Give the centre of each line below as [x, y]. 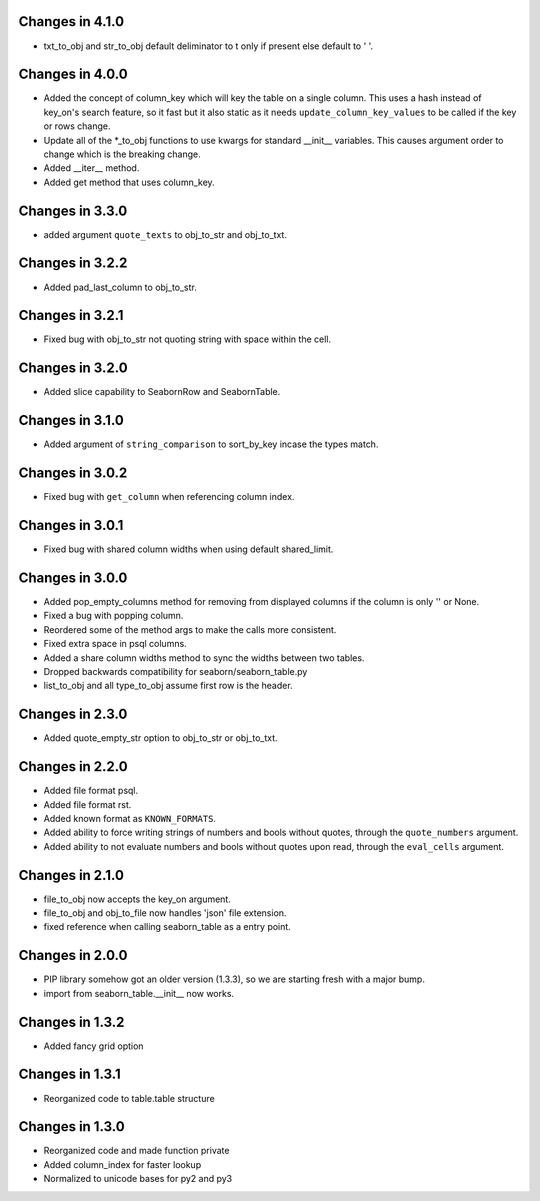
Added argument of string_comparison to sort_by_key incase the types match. [211, 444]
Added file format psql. [91, 791]
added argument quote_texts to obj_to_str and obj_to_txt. [165, 234]
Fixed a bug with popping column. [113, 616]
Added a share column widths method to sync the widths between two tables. [204, 657]
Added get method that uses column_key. [129, 182]
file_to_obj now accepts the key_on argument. [137, 899]
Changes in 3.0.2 [73, 473]
